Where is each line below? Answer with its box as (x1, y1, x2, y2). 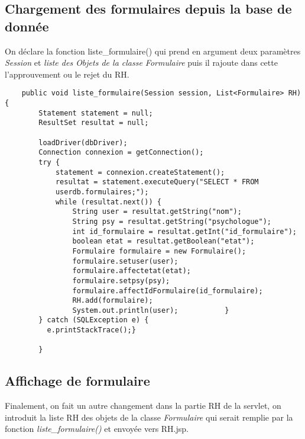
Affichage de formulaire (5, 371, 150, 390)
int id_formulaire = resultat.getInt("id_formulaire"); (72, 227, 297, 236)
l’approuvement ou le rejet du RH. (5, 68, 129, 80)
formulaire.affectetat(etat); (72, 267, 191, 275)
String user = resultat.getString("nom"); (72, 207, 242, 216)
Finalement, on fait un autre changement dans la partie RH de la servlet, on (5, 399, 281, 412)
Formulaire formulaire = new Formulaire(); (72, 246, 246, 255)
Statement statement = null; (38, 108, 153, 117)
